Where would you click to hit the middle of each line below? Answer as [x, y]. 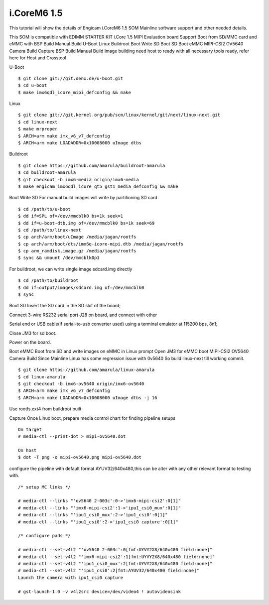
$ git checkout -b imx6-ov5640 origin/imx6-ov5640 [81, 384]
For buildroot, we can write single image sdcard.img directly [71, 269]
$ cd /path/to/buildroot [48, 281]
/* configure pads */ [44, 536]
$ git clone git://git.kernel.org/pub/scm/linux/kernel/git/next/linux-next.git [119, 115]
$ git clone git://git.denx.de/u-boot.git [71, 78]
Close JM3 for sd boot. [33, 333]
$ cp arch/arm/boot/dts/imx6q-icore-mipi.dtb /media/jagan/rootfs [101, 244]
